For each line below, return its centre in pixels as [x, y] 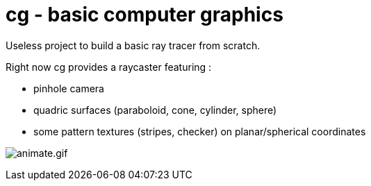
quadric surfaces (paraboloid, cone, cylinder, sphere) [155, 110]
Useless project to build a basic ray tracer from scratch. [133, 45]
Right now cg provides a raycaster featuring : [109, 67]
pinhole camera [69, 88]
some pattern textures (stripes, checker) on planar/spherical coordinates [200, 131]
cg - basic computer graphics [145, 15]
